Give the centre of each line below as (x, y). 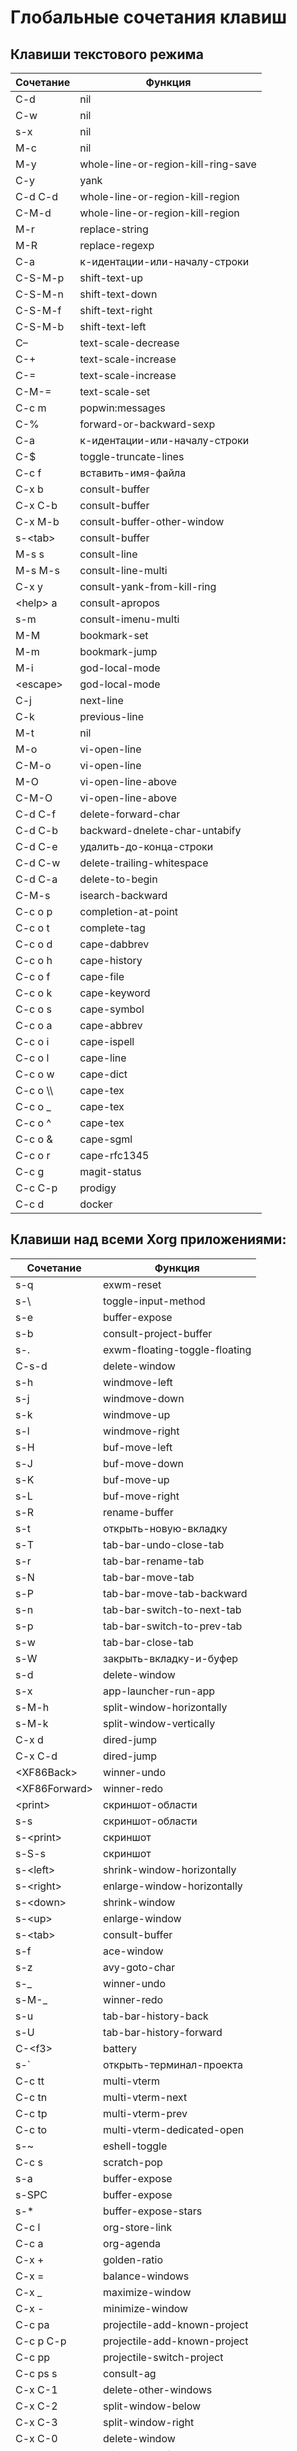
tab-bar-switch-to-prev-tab (173, 1626)
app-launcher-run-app (159, 1691)
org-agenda (132, 2243)
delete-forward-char (130, 814)
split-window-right (149, 2422)
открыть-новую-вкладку (165, 1528)
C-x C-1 (36, 2389)
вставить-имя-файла (133, 473)
